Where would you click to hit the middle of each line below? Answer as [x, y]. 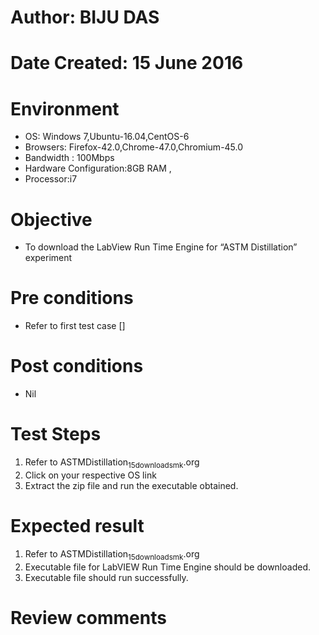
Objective [51, 219]
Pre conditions [72, 298]
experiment [48, 258]
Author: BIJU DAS [85, 17]
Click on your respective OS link [90, 475]
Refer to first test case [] [75, 326]
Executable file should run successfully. [106, 577]
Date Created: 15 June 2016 [127, 63]
